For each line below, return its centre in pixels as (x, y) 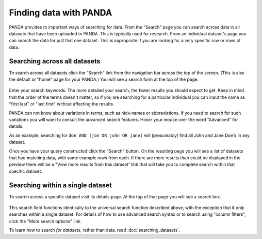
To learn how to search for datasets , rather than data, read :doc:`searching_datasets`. (95, 230)
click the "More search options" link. (45, 221)
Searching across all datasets (55, 61)
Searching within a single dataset (60, 185)
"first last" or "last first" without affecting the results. (61, 104)
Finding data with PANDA (61, 13)
